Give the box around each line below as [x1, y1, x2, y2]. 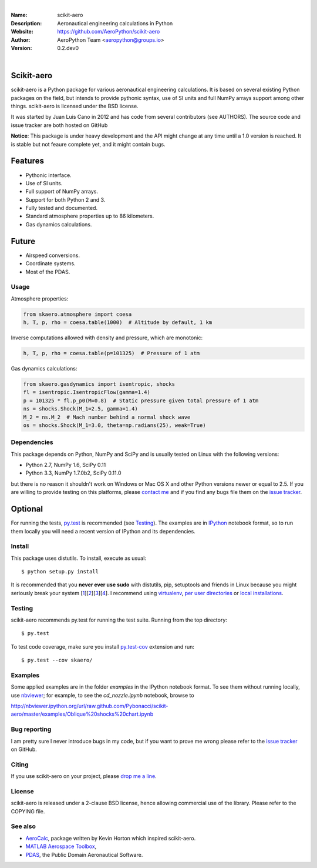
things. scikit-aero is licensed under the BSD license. [11, 103, 139, 110]
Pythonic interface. [25, 171, 72, 179]
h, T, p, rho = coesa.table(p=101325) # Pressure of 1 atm [23, 350, 200, 357]
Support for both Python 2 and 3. [25, 196, 106, 203]
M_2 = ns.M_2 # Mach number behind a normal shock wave [23, 413, 191, 420]
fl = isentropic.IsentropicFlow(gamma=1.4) [23, 389, 151, 396]
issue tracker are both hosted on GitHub [11, 121, 108, 129]
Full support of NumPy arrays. [25, 188, 98, 195]
